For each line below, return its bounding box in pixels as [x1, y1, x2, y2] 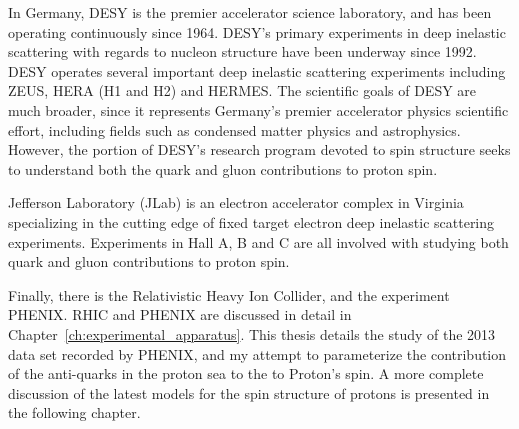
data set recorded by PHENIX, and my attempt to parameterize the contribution [8, 343, 507, 364]
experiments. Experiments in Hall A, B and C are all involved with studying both [8, 231, 509, 252]
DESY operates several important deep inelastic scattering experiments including [8, 60, 506, 81]
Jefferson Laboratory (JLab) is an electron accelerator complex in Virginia [8, 192, 464, 213]
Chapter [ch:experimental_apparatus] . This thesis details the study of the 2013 [8, 323, 496, 344]
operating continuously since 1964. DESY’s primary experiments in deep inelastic [8, 21, 506, 42]
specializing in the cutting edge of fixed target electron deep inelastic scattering [8, 211, 495, 232]
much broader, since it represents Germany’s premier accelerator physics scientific [8, 99, 509, 120]
